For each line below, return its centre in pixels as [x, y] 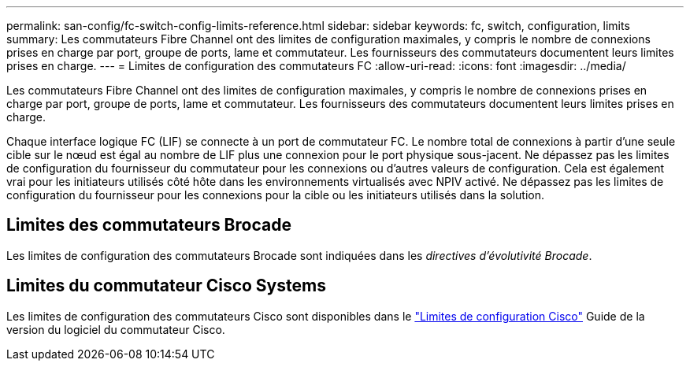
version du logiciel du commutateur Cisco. [116, 329]
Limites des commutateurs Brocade [149, 225]
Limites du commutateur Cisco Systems [166, 286]
